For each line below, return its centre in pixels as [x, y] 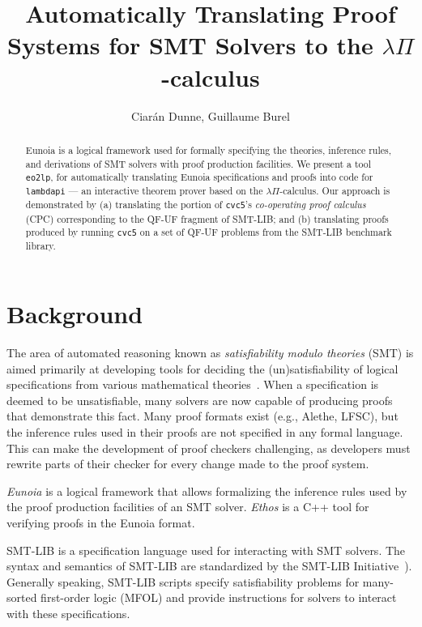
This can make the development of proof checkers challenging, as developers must [209, 448]
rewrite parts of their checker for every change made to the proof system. [188, 464]
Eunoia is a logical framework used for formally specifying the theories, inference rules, [209, 149]
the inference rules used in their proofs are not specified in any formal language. [205, 431]
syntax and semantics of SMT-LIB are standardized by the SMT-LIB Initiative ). [209, 566]
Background [75, 314]
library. [40, 246]
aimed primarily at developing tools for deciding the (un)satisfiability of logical [202, 368]
